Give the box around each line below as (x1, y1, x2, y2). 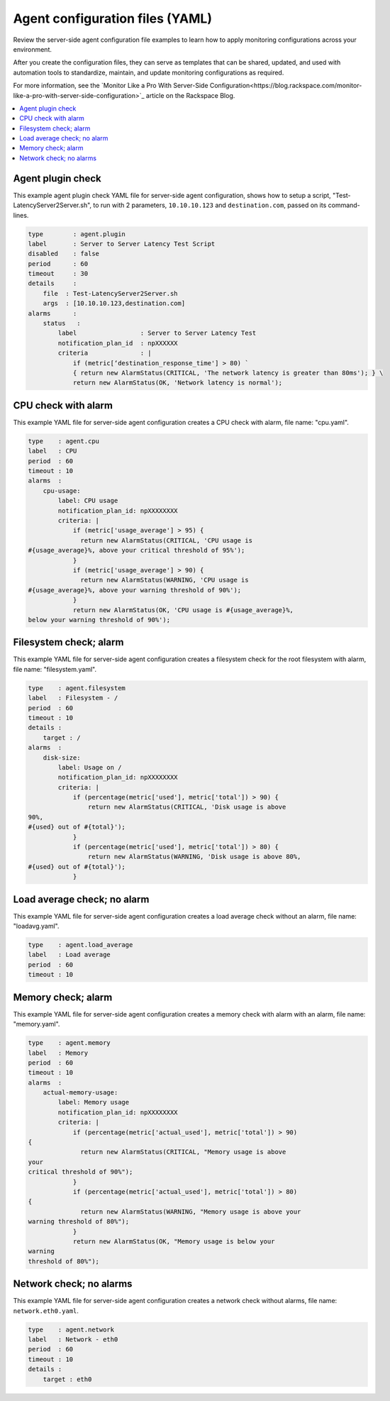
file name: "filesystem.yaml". (13, 665, 97, 673)
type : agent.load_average (28, 941, 133, 949)
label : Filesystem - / (28, 694, 118, 702)
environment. (13, 45, 52, 53)
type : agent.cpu (28, 437, 99, 445)
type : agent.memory (28, 1039, 111, 1047)
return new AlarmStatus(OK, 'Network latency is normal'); (72, 379, 283, 387)
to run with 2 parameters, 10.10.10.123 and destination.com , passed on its (93, 201, 327, 209)
